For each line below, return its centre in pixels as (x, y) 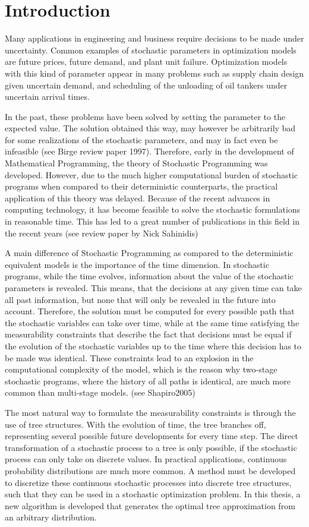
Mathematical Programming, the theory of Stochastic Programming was (136, 163)
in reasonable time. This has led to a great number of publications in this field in (152, 221)
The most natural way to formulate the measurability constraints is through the (150, 412)
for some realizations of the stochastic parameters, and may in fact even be (141, 139)
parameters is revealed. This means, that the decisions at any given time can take (153, 288)
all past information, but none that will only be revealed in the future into (140, 299)
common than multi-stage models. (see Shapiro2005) (100, 392)
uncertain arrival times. (47, 97)
